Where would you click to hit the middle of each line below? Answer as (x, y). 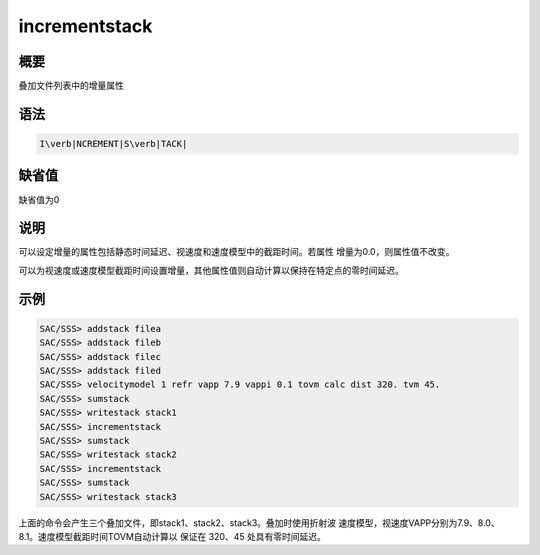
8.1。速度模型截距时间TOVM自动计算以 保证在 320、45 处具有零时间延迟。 (172, 536)
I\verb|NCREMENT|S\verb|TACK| (113, 144)
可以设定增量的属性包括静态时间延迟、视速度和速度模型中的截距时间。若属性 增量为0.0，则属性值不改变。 (236, 252)
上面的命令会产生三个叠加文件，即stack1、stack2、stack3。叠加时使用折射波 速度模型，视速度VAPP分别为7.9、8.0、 (259, 522)
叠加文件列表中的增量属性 (71, 86)
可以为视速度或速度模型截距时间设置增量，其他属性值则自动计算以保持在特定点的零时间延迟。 (211, 270)
